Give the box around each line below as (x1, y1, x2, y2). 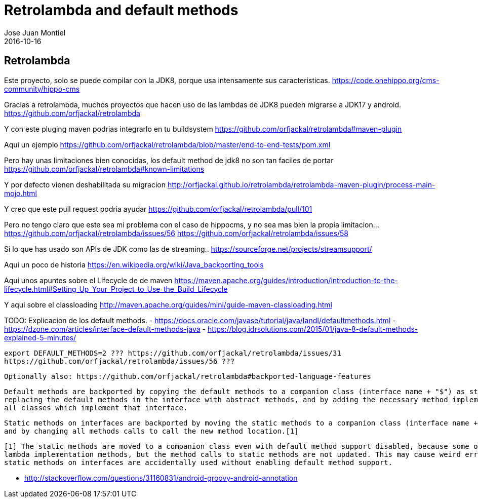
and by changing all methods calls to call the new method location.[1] (4, 427, 299, 435)
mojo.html (4, 188, 37, 198)
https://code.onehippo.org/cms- (332, 75, 440, 85)
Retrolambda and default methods (4, 2, 238, 19)
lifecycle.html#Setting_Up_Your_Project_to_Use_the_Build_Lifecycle (4, 284, 228, 293)
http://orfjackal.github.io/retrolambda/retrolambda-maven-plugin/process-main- (167, 180, 435, 189)
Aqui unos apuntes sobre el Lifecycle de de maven (4, 276, 173, 285)
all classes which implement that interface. (4, 403, 188, 412)
